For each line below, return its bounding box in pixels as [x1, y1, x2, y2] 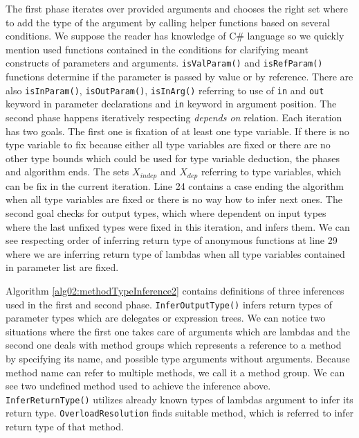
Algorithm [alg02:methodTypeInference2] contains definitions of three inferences [6, 283, 344, 297]
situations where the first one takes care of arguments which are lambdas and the [6, 324, 351, 338]
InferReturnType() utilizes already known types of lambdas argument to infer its [6, 392, 353, 406]
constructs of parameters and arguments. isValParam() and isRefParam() [6, 55, 323, 70]
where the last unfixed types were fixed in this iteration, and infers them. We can [6, 219, 350, 234]
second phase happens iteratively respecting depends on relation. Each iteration [6, 109, 342, 124]
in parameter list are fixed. [6, 260, 119, 274]
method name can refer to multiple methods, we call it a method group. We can [6, 365, 345, 379]
